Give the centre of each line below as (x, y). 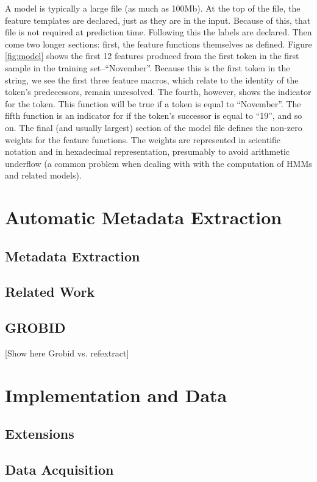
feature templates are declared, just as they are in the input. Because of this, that (158, 20)
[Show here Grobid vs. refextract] (67, 353)
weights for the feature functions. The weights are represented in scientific (143, 139)
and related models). (43, 175)
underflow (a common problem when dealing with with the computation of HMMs (158, 163)
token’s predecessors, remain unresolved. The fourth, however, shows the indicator (158, 92)
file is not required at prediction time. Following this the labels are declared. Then (158, 32)
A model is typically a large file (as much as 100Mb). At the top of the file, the (153, 8)
